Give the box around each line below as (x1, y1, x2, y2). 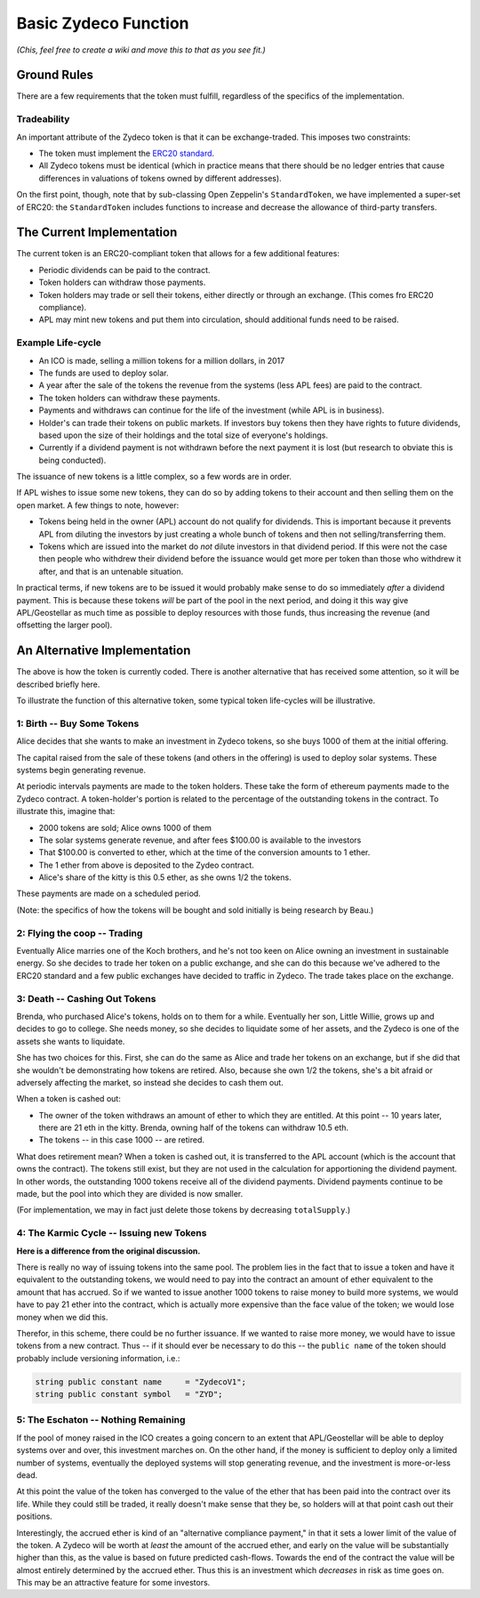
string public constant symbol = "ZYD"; (35, 1389, 223, 1400)
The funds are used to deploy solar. (38, 367, 169, 378)
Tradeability (16, 113, 70, 125)
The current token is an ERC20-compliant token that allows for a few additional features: (16, 248, 340, 259)
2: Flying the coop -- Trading (16, 926, 143, 939)
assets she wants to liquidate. (16, 1036, 125, 1046)
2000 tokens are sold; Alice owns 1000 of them (38, 822, 212, 833)
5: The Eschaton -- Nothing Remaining (16, 1414, 186, 1426)
